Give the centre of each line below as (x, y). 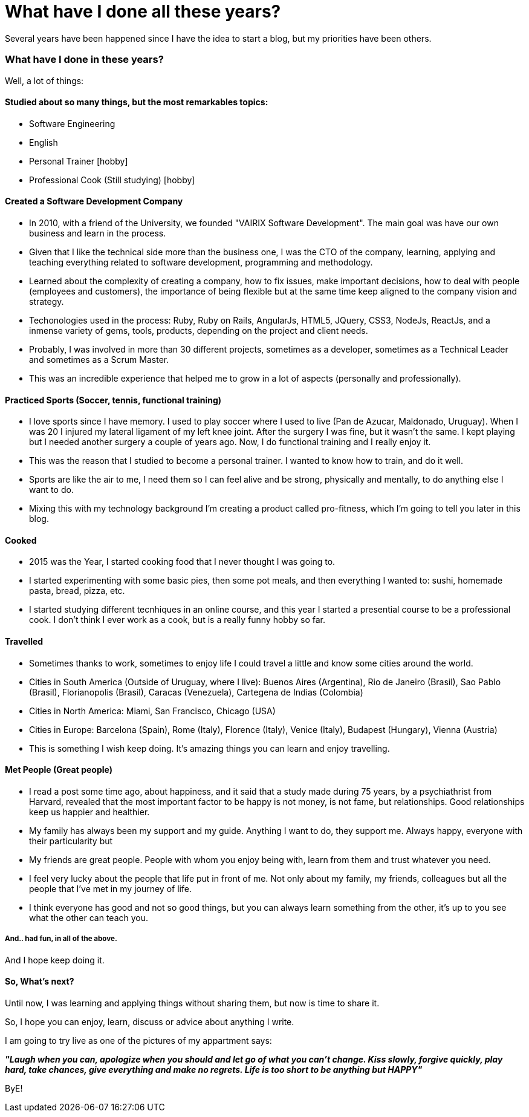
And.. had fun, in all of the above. (61, 939)
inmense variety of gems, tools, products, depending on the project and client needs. (199, 330)
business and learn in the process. (98, 233)
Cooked (21, 540)
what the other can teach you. (89, 917)
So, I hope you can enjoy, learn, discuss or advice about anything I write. (150, 1021)
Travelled (24, 641)
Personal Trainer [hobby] (79, 161)
